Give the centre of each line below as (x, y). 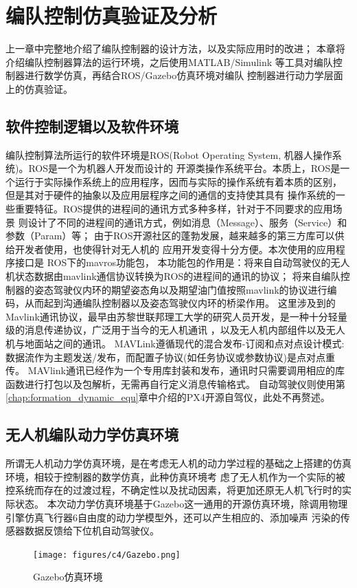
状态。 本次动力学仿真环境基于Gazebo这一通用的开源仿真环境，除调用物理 (181, 503)
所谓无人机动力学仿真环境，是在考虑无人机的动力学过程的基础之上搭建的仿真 (178, 463)
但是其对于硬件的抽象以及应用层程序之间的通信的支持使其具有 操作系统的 (171, 195)
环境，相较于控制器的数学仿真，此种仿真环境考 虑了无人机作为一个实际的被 (175, 476)
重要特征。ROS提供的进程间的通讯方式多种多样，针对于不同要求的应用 (174, 209)
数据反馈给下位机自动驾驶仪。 (92, 531)
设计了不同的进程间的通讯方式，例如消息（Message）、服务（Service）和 (187, 222)
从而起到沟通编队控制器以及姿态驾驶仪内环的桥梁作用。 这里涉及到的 (180, 303)
